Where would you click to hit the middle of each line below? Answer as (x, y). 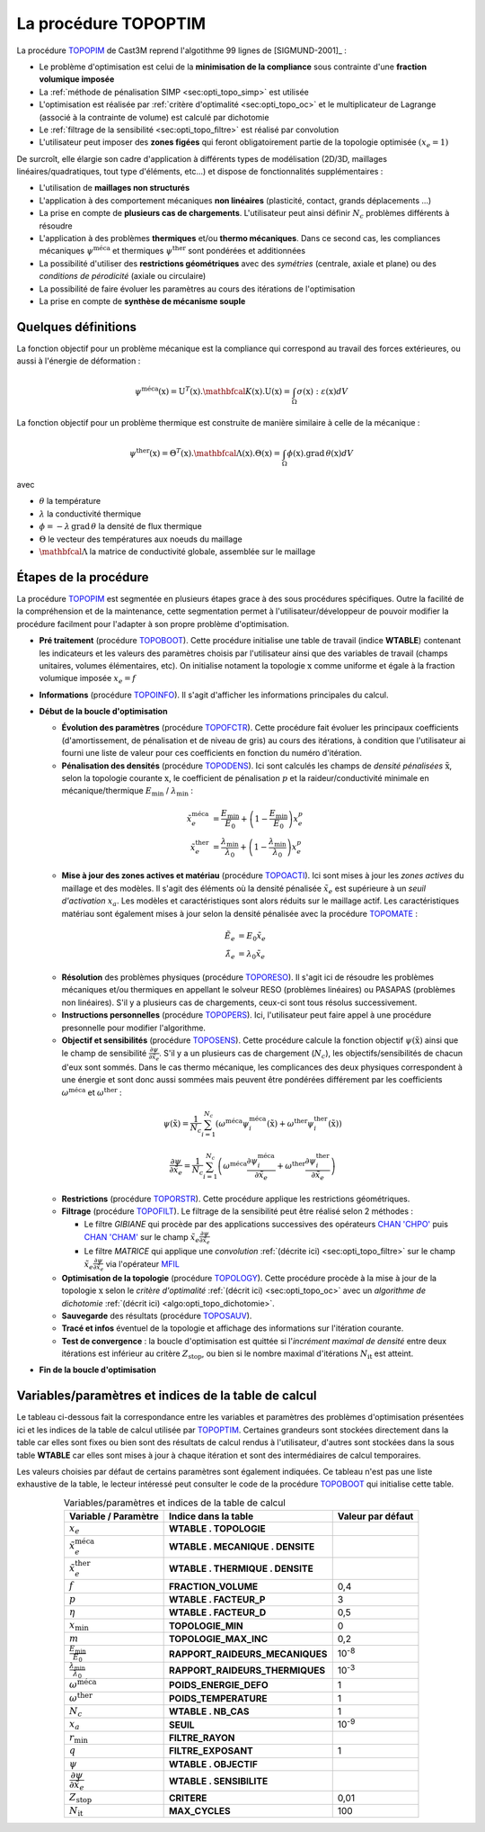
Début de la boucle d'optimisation (103, 712)
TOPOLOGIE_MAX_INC (218, 1639)
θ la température (70, 501)
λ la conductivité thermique (90, 514)
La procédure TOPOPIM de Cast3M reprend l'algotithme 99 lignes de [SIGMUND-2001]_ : (182, 50)
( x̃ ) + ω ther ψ (290, 1123)
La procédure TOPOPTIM (111, 23)
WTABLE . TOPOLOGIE (217, 1529)
